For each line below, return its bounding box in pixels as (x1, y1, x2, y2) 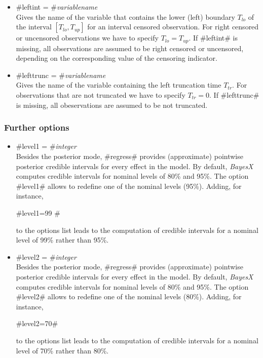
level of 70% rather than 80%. (16, 345, 109, 355)
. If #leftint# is (189, 32, 238, 43)
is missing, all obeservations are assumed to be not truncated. (16, 99, 208, 110)
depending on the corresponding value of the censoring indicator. (16, 53, 217, 63)
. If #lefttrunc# (209, 90, 259, 100)
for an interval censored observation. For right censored (87, 21, 259, 32)
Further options (4, 121, 69, 134)
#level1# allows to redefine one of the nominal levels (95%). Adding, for (16, 180, 242, 191)
